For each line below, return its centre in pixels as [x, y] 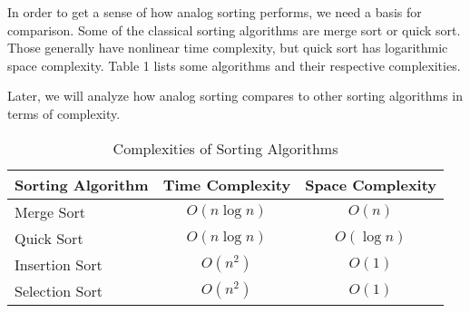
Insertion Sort [59, 264]
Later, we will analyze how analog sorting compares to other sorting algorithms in [235, 96]
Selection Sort [59, 290]
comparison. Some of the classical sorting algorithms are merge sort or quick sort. [234, 29]
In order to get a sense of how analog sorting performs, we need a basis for [215, 12]
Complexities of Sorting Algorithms [225, 148]
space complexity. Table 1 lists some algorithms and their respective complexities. [234, 65]
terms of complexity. [64, 113]
